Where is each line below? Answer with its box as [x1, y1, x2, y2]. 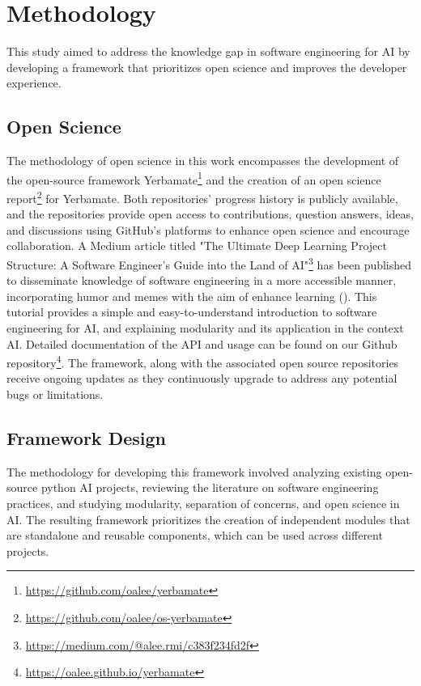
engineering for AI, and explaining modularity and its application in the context [6, 320, 404, 337]
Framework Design [6, 426, 166, 451]
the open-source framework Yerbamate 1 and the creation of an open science [6, 168, 381, 188]
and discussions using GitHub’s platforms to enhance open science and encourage [6, 221, 410, 238]
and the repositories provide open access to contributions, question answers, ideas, [6, 205, 414, 222]
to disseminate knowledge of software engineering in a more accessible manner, [6, 272, 397, 289]
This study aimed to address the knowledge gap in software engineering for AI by [6, 43, 410, 60]
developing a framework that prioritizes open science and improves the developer [6, 58, 407, 75]
